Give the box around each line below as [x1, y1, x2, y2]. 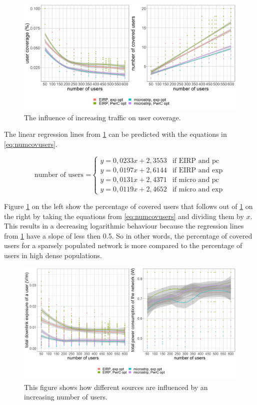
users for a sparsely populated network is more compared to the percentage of [4, 240, 242, 251]
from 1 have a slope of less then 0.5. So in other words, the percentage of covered [4, 230, 252, 241]
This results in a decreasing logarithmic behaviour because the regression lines [4, 221, 244, 231]
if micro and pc [172, 176, 219, 183]
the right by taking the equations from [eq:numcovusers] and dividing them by [4, 211, 244, 221]
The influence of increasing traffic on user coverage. [24, 112, 181, 122]
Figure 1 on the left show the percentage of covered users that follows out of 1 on [4, 200, 253, 211]
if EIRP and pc [172, 157, 219, 164]
